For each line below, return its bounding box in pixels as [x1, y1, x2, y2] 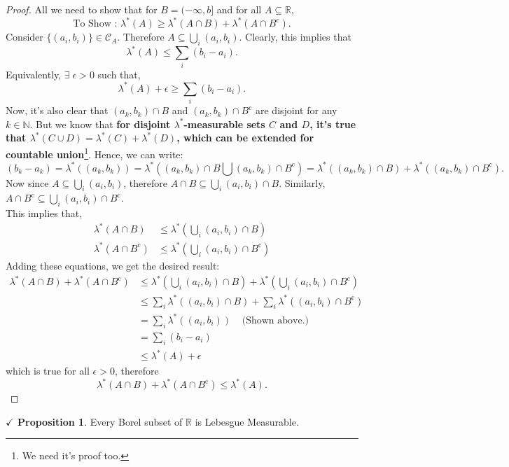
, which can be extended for [176, 130, 314, 145]
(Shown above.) [242, 315, 309, 326]
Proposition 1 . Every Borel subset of [18, 414, 183, 428]
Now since [6, 175, 49, 190]
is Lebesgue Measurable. [195, 414, 299, 428]
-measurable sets [183, 116, 265, 131]
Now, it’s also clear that [6, 103, 109, 118]
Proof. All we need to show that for [6, 2, 158, 16]
